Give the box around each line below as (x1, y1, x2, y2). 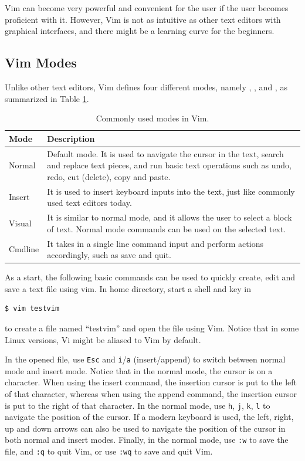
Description (47, 132, 95, 144)
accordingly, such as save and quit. (47, 249, 171, 261)
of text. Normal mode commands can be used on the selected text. (47, 222, 286, 235)
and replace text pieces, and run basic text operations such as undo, (47, 159, 292, 171)
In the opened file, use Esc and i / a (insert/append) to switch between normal (5, 353, 286, 365)
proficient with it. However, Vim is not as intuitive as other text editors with (5, 13, 281, 25)
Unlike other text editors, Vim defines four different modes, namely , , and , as (5, 80, 287, 93)
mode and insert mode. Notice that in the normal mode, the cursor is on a (5, 364, 273, 377)
